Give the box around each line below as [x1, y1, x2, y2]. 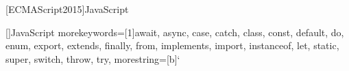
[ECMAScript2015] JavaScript [5, 2, 129, 16]
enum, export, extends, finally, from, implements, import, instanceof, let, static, [5, 38, 339, 53]
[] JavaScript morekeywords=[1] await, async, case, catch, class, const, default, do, [5, 25, 344, 39]
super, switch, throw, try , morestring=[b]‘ [5, 51, 180, 66]
